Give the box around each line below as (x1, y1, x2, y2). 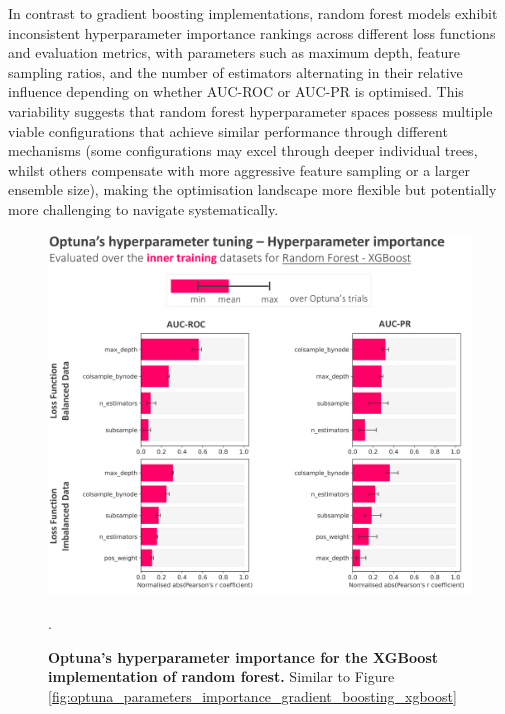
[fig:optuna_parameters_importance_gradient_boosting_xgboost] (48, 685, 457, 706)
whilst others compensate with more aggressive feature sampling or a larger (8, 159, 470, 180)
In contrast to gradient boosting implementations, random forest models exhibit (8, 3, 498, 23)
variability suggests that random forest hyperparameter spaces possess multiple (8, 100, 493, 121)
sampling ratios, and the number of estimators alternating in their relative (8, 61, 463, 82)
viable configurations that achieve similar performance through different (8, 120, 448, 141)
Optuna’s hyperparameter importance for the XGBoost (48, 646, 439, 667)
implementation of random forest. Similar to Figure (48, 666, 395, 687)
